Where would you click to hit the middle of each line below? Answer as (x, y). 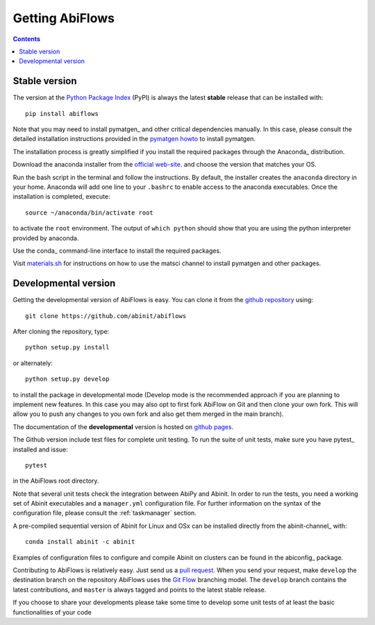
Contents (27, 39)
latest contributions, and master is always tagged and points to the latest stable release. (140, 590)
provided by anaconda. (46, 238)
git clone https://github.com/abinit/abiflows (106, 316)
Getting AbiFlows (64, 18)
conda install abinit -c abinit (80, 542)
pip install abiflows (62, 114)
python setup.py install (67, 348)
